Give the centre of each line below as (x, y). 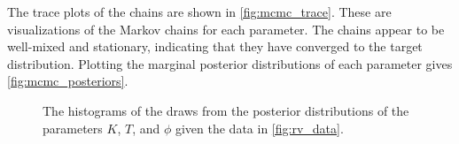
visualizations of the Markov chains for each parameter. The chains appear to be (226, 29)
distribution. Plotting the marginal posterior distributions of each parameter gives (230, 63)
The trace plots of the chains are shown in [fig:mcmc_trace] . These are (199, 11)
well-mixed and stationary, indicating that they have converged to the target (215, 46)
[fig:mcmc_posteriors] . (68, 81)
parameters (73, 128)
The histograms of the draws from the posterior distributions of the (226, 110)
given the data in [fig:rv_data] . (259, 128)
